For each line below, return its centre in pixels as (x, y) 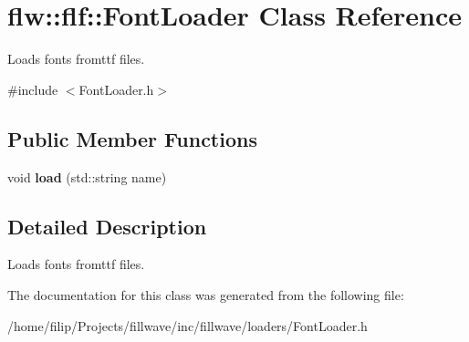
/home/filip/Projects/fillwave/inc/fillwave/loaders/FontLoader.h (188, 325)
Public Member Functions (132, 138)
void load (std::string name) (87, 176)
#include (33, 89)
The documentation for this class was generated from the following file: (206, 294)
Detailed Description (107, 226)
